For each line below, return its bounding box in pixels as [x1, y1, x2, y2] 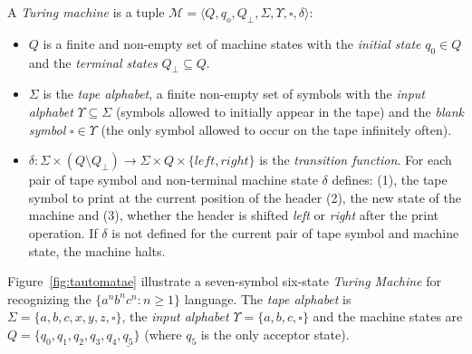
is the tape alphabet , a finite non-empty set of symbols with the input [43, 84, 425, 103]
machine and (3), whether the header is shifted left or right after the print [28, 206, 439, 225]
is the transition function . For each [259, 150, 452, 169]
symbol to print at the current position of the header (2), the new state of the [28, 187, 461, 206]
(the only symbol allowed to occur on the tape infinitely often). [101, 120, 452, 139]
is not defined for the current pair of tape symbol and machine [111, 223, 459, 242]
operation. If [28, 223, 98, 242]
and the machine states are [313, 307, 463, 326]
